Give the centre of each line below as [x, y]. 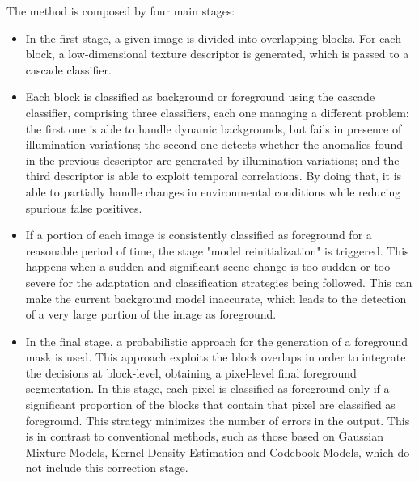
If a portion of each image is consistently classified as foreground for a [199, 235]
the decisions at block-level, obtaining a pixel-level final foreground [191, 372]
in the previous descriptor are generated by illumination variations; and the [212, 160]
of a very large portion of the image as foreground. [151, 314]
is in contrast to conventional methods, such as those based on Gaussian [204, 436]
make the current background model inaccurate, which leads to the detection [216, 298]
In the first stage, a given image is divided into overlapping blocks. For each [213, 38]
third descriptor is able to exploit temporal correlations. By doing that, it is [214, 176]
